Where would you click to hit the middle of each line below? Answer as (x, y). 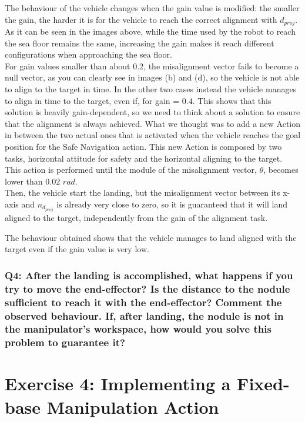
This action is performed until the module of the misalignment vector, (131, 170)
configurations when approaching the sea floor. (88, 54)
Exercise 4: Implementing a (118, 384)
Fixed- (263, 384)
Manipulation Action (133, 406)
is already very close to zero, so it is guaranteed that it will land (172, 204)
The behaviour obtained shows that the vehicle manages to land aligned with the (151, 237)
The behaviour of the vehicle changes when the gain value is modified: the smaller (152, 8)
